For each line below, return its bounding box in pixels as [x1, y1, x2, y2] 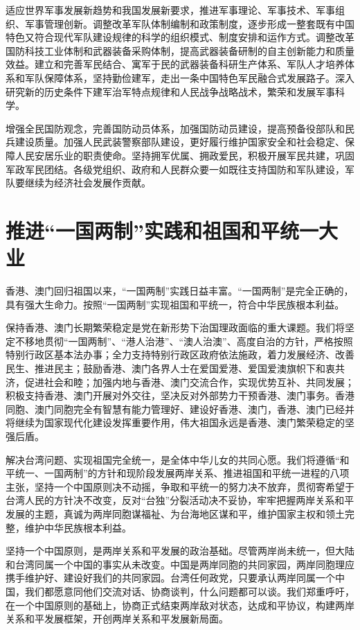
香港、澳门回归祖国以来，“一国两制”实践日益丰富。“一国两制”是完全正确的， [6, 283, 354, 298]
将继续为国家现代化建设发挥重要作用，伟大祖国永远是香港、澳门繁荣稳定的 [6, 415, 345, 430]
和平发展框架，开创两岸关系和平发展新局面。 [24, 611, 228, 626]
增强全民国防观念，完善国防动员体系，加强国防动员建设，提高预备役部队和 [6, 121, 345, 135]
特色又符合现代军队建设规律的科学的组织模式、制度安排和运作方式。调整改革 [6, 30, 354, 44]
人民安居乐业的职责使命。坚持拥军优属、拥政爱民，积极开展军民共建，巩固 [15, 148, 354, 162]
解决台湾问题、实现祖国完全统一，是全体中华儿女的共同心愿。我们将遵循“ [6, 452, 340, 466]
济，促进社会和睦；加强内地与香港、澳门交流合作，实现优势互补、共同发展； [6, 374, 354, 389]
